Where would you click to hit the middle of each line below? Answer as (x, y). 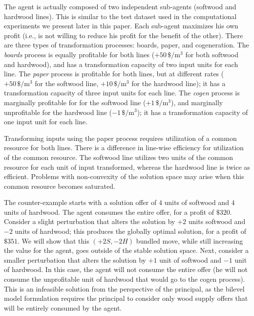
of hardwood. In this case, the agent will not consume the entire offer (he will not (126, 269)
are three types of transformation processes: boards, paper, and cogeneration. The (127, 45)
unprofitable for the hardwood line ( (58, 112)
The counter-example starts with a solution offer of (80, 202)
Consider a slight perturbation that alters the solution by (90, 221)
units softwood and (217, 221)
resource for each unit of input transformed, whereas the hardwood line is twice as (127, 167)
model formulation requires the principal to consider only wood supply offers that (126, 298)
